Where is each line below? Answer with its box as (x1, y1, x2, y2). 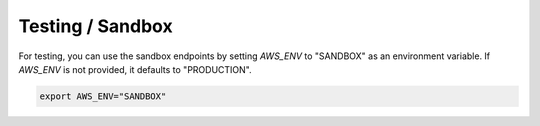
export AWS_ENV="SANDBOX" (39, 90, 167, 102)
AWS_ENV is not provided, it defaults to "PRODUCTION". (18, 63, 252, 75)
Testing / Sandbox (18, 15, 174, 37)
